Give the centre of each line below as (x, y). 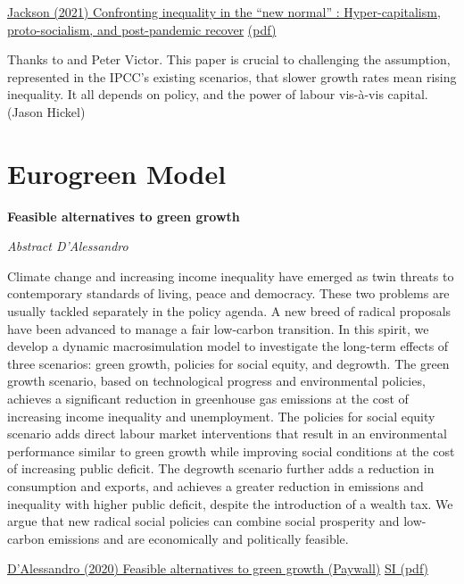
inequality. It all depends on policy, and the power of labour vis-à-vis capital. (218, 94)
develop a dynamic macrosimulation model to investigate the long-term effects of (228, 346)
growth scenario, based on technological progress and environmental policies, (216, 381)
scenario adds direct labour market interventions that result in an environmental (227, 434)
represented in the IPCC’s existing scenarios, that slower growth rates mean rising (232, 76)
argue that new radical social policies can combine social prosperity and (203, 521)
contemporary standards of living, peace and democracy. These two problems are (228, 293)
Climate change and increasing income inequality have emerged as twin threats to (231, 275)
